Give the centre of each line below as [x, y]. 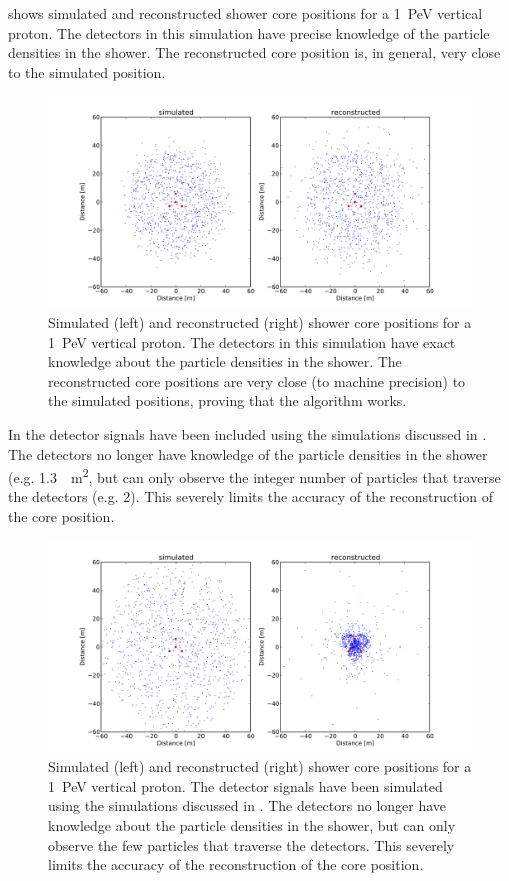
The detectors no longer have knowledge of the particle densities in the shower [248, 453]
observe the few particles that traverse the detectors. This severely [251, 844]
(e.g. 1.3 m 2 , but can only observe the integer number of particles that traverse [254, 475]
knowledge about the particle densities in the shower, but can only [252, 824]
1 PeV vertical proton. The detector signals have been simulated [245, 785]
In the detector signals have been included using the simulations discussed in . [247, 433]
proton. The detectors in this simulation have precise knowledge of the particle [249, 32]
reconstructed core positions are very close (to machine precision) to [257, 380]
